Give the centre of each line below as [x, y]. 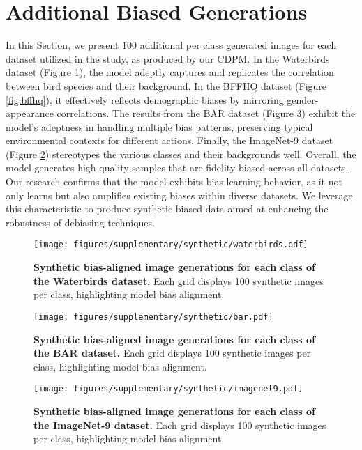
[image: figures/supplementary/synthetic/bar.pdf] [153, 317]
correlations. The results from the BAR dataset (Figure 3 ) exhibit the [206, 113]
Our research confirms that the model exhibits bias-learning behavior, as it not [174, 181]
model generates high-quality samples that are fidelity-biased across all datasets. [177, 168]
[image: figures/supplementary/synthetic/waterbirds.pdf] [171, 245]
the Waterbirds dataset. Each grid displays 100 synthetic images [179, 280]
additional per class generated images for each [238, 45]
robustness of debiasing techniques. [80, 222]
